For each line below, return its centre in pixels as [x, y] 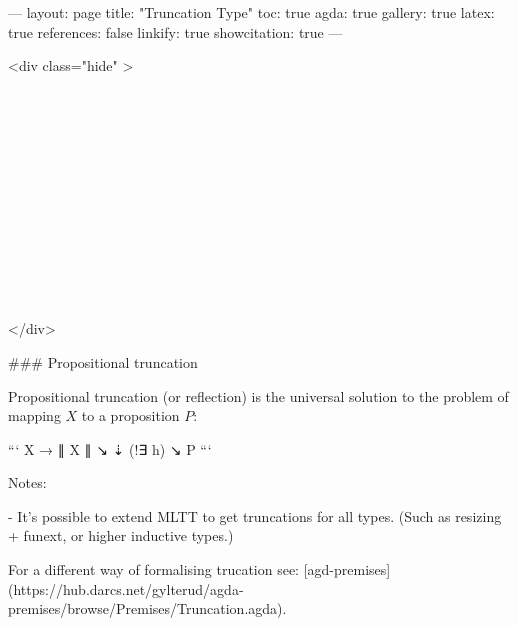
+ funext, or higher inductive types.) [121, 535]
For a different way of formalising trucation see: [154, 569]
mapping [34, 415]
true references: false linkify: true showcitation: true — [175, 31]
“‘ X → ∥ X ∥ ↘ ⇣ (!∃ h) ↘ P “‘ [110, 448]
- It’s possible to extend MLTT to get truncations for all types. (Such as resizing [255, 515]
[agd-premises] [347, 569]
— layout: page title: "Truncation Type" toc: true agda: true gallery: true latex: [251, 12]
